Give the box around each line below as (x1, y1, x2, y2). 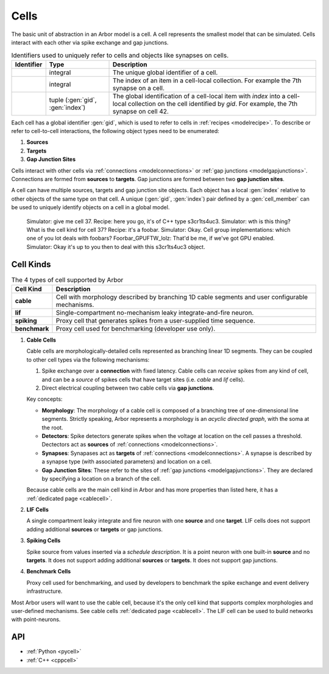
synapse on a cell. (112, 84, 164, 92)
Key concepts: (26, 395, 63, 403)
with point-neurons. (11, 616, 61, 623)
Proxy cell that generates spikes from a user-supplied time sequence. (55, 317, 255, 325)
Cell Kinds (11, 259, 51, 270)
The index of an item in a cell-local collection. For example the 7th (112, 76, 302, 85)
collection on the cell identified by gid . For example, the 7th (128, 99, 298, 108)
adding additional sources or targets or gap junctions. (26, 525, 163, 533)
